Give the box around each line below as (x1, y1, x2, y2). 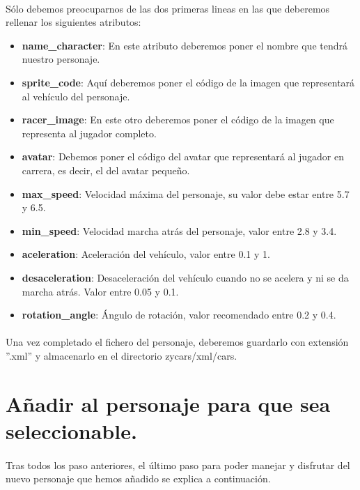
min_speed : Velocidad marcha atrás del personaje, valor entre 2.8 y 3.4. (22, 223, 337, 238)
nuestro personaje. (22, 52, 100, 66)
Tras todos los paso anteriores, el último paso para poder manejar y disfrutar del (6, 457, 350, 472)
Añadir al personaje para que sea (6, 389, 331, 418)
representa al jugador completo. (22, 125, 157, 140)
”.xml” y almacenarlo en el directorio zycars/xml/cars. (6, 348, 237, 362)
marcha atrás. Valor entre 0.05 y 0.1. (22, 284, 179, 298)
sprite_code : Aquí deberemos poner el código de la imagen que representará (22, 75, 355, 89)
